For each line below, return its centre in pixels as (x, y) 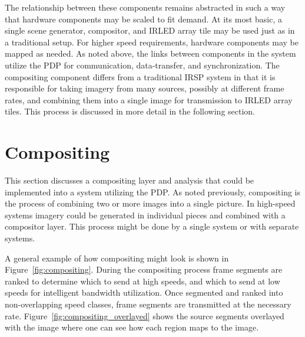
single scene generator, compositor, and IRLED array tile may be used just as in (150, 30)
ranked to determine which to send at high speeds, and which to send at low (142, 281)
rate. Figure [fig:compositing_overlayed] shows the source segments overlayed (145, 315)
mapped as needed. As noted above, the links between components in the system (150, 53)
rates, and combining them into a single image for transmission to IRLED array (149, 99)
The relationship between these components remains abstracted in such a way (145, 7)
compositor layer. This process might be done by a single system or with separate (152, 226)
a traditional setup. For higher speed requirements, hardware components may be (152, 42)
